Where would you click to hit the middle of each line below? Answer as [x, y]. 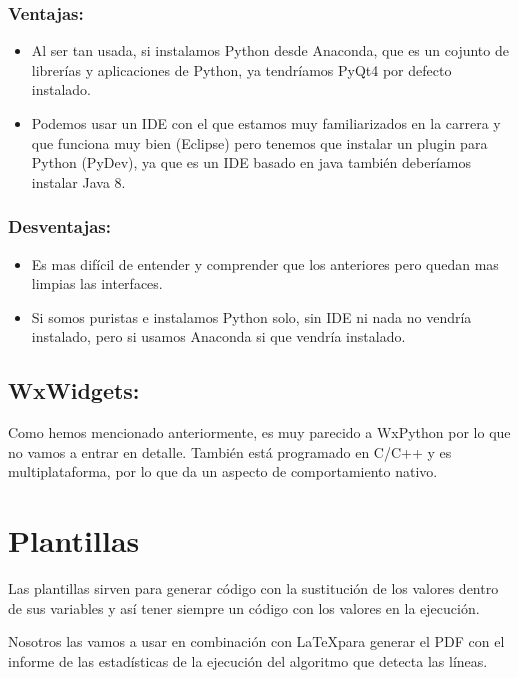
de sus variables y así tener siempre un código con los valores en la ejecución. [244, 607]
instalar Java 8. [78, 181]
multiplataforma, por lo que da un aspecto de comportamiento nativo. [223, 471]
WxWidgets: [74, 390]
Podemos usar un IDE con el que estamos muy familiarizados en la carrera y [266, 123]
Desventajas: [59, 226]
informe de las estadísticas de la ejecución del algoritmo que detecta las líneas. [248, 660]
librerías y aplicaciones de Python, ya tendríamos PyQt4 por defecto [241, 69]
